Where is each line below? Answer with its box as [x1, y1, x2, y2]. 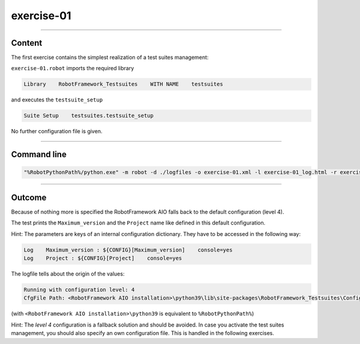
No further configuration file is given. [11, 128, 103, 135]
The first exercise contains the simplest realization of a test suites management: [11, 54, 209, 61]
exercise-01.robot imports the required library [11, 65, 134, 72]
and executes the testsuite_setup [11, 96, 103, 103]
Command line [11, 149, 67, 160]
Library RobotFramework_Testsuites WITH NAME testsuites [23, 81, 223, 88]
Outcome [11, 192, 47, 202]
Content [11, 38, 43, 48]
